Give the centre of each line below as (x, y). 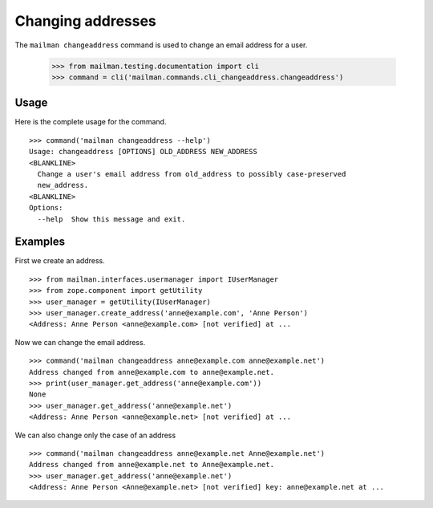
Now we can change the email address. (80, 342)
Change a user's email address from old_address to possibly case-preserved (192, 174)
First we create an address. (60, 261)
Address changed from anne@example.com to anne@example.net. (152, 372)
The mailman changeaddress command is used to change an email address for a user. (161, 45)
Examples (40, 242)
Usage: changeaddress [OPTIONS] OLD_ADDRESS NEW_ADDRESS (144, 152)
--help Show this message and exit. (111, 219)
